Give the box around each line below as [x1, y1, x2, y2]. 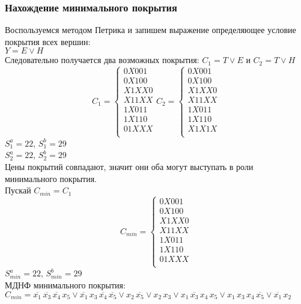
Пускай [5, 184, 31, 196]
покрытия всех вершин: [5, 35, 91, 47]
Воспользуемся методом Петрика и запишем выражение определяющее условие [5, 23, 296, 36]
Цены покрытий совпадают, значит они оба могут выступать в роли [5, 160, 254, 172]
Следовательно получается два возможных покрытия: [5, 53, 199, 66]
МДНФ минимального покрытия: [5, 279, 126, 291]
